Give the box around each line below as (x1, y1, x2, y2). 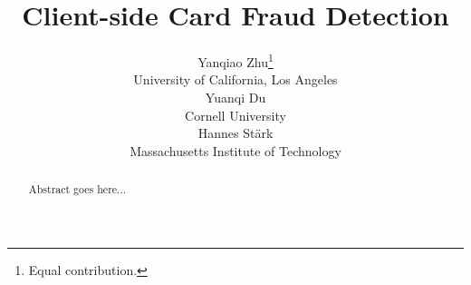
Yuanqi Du (205, 87, 266, 106)
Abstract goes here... (28, 182, 127, 197)
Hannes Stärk (197, 123, 274, 142)
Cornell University (185, 105, 286, 124)
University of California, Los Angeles (133, 70, 338, 89)
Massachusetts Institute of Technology (130, 141, 341, 160)
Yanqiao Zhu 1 (197, 50, 274, 71)
